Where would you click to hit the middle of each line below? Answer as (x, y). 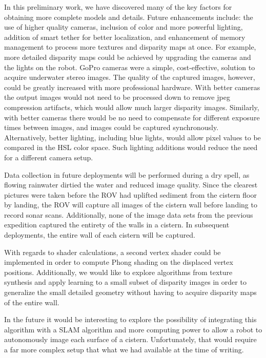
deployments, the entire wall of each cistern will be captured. (100, 235)
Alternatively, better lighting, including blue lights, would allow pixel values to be (132, 137)
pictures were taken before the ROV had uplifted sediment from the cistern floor (130, 194)
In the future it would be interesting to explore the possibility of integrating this (130, 319)
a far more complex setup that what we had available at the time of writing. (124, 349)
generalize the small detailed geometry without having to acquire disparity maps (130, 292)
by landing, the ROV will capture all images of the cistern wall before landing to (131, 205)
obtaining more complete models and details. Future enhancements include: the (129, 17)
